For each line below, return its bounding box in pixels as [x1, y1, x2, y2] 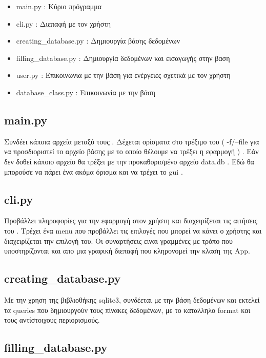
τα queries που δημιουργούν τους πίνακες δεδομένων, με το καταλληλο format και [4, 304, 251, 315]
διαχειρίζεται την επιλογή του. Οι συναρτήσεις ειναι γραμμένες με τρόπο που [4, 235, 233, 246]
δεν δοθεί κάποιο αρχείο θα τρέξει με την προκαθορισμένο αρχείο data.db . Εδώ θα [4, 156, 254, 166]
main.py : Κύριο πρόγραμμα [16, 1, 102, 11]
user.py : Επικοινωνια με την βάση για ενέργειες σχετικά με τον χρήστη [16, 70, 231, 80]
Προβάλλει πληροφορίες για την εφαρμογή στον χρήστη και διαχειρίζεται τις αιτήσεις [4, 215, 257, 226]
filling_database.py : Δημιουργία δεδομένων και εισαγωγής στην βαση [16, 52, 230, 63]
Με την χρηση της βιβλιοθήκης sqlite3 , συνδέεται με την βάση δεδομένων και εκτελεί [4, 294, 260, 305]
